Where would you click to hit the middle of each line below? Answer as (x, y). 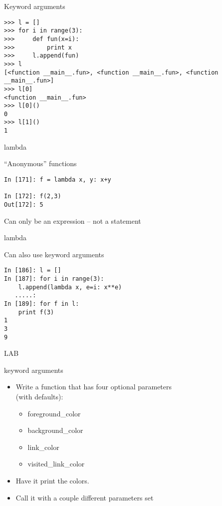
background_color (55, 430)
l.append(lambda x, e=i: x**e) (70, 287)
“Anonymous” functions (40, 163)
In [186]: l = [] (33, 271)
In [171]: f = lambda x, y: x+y (58, 179)
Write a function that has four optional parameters (94, 387)
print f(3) (36, 312)
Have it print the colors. (52, 481)
